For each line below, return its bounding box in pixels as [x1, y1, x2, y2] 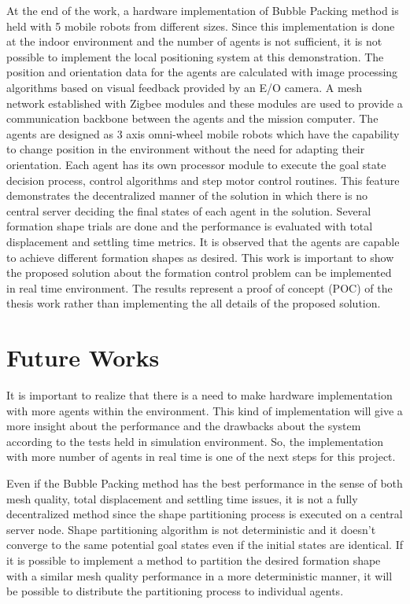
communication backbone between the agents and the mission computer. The [6, 110, 379, 127]
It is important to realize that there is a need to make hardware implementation [6, 387, 393, 403]
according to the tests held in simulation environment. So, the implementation [6, 433, 384, 449]
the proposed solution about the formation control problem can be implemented [6, 264, 392, 281]
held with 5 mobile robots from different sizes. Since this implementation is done [6, 17, 395, 34]
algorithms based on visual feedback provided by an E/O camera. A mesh [6, 79, 363, 95]
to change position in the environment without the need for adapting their [6, 141, 365, 157]
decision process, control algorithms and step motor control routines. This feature [6, 171, 400, 188]
